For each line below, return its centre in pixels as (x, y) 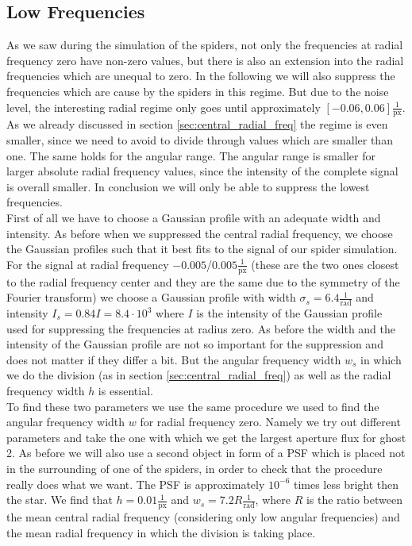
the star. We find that (60, 500)
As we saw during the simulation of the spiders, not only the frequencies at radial (205, 45)
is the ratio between (354, 500)
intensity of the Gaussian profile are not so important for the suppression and (195, 344)
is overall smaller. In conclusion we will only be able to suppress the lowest (188, 186)
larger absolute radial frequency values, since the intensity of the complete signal (202, 171)
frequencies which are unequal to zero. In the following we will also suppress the (201, 76)
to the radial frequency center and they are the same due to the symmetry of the (203, 281)
